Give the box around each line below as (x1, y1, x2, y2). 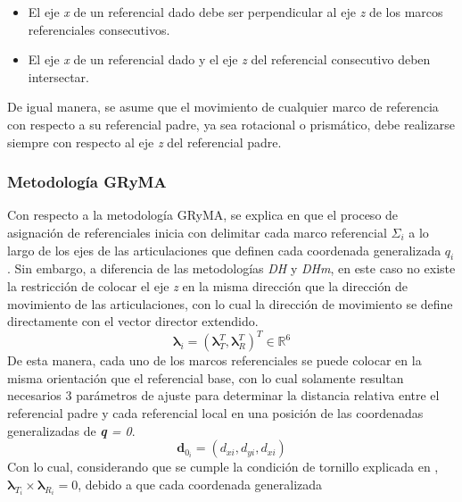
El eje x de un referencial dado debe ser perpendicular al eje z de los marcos (28, 3, 443, 21)
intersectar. (28, 67, 90, 86)
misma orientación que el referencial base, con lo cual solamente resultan (7, 368, 404, 387)
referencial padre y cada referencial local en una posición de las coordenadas (7, 404, 424, 423)
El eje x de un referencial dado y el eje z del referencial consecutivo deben (28, 50, 431, 69)
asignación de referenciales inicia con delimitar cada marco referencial (7, 222, 387, 241)
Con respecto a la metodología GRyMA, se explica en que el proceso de (7, 205, 399, 224)
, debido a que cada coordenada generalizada (78, 474, 323, 493)
